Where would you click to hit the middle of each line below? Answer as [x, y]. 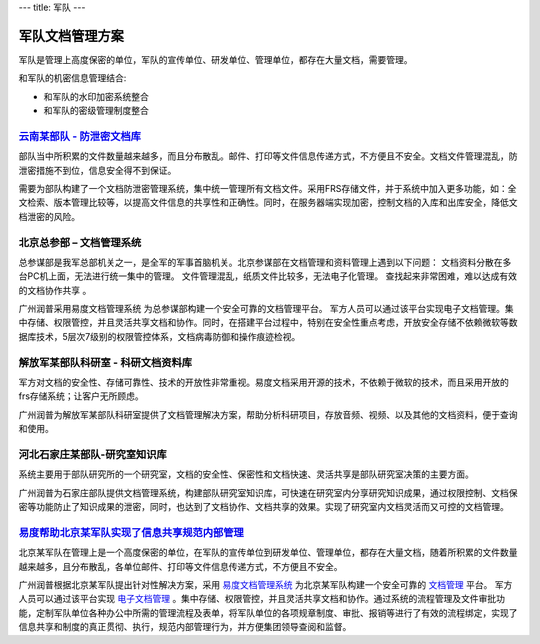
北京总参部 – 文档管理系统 [80, 242]
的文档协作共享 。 [55, 290]
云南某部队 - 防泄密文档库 [80, 136]
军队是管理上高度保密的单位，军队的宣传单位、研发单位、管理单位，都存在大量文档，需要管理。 [215, 59]
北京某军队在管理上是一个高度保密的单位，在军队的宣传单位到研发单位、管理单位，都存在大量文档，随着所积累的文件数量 [268, 552]
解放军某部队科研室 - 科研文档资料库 [105, 362]
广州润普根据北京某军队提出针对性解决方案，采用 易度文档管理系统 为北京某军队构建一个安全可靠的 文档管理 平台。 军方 [265, 585]
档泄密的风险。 [49, 216]
